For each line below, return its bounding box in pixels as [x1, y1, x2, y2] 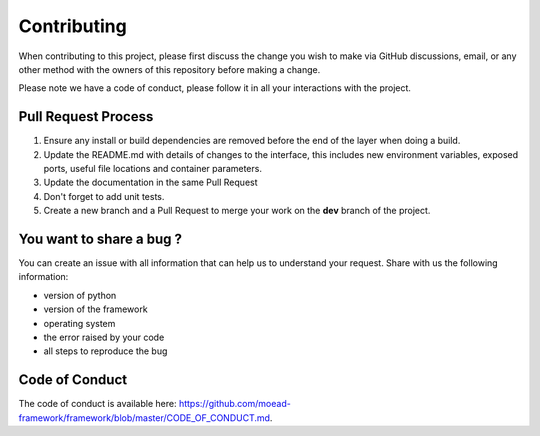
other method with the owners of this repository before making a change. [18, 63, 321, 75]
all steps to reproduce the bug [43, 345, 168, 357]
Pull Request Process [18, 108, 154, 125]
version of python [43, 289, 117, 301]
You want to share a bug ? [18, 231, 183, 247]
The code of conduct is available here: [18, 398, 177, 410]
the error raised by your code [43, 331, 165, 344]
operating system [43, 317, 116, 329]
